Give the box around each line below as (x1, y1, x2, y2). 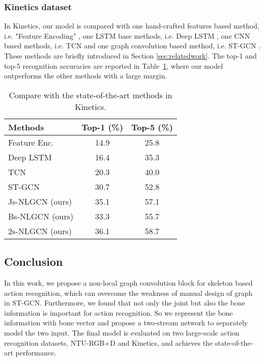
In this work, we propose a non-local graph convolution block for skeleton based (4, 277, 253, 288)
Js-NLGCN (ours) (8, 195, 72, 207)
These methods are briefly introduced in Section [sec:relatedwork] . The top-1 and (4, 50, 257, 61)
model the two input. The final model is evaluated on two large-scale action (4, 327, 240, 338)
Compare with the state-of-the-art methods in (9, 89, 172, 101)
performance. (15, 347, 56, 358)
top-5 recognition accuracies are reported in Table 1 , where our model (4, 60, 223, 71)
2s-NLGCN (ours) (8, 225, 72, 237)
